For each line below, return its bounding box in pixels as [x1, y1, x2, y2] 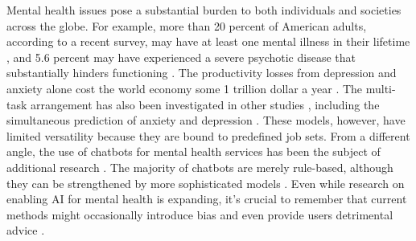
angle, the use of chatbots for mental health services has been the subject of [6, 143, 381, 160]
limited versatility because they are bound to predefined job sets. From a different [6, 127, 410, 144]
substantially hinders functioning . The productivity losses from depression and [6, 64, 397, 81]
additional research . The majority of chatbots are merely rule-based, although [6, 158, 393, 175]
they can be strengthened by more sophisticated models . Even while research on [6, 174, 405, 191]
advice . [6, 222, 45, 239]
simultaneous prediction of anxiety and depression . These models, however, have [6, 112, 406, 129]
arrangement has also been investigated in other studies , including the [31, 96, 380, 112]
